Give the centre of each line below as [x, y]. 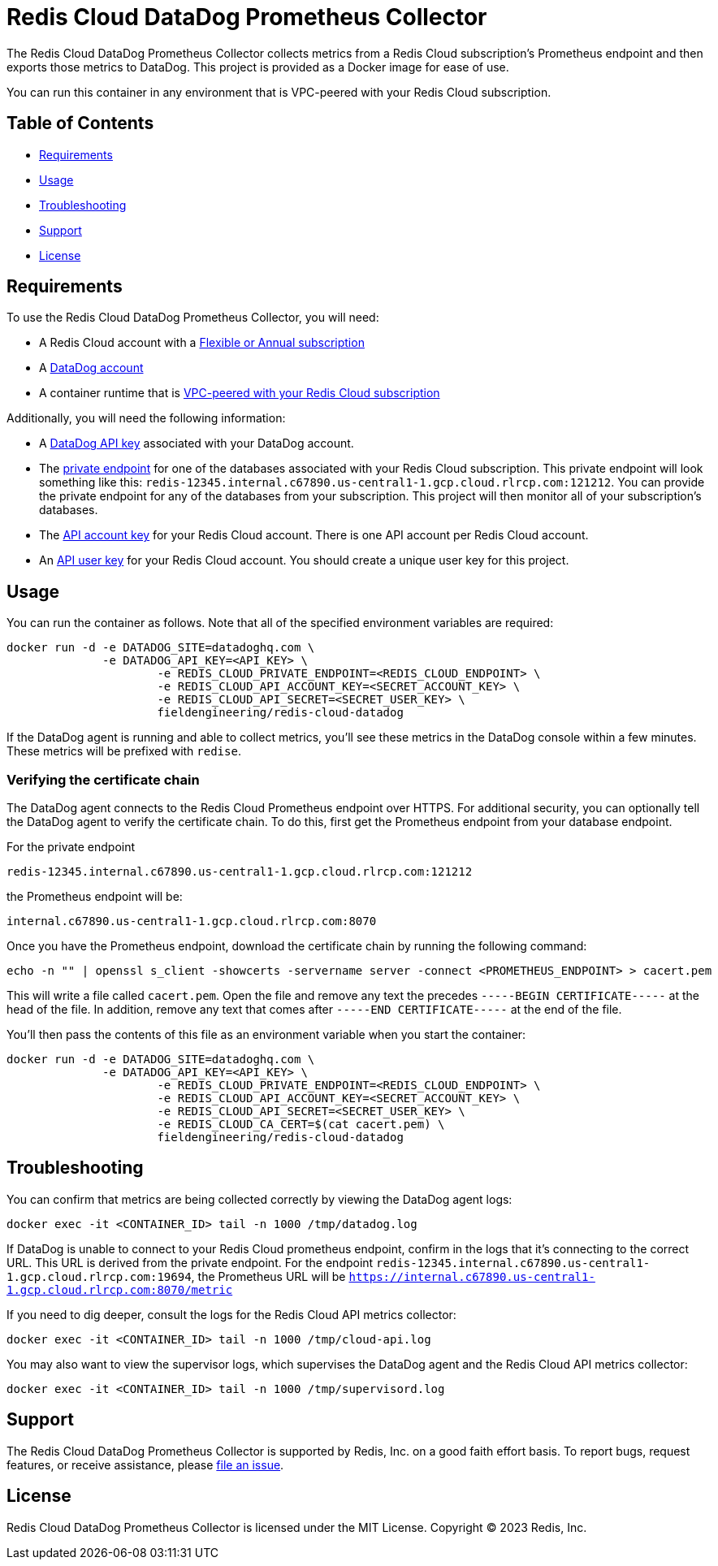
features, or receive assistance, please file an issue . [145, 1464]
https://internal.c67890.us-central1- [472, 1276]
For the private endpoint [71, 847]
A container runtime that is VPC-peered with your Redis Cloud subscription [240, 393]
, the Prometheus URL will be [268, 1276]
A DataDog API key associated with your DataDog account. [197, 443]
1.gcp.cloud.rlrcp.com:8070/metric [120, 1289]
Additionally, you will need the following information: [146, 418]
